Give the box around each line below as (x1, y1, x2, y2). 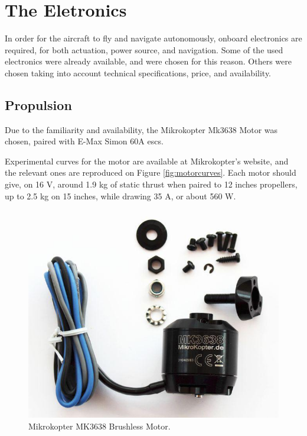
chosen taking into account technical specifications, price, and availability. (5, 66, 272, 79)
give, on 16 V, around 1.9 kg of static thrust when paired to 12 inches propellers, (5, 178, 298, 190)
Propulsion (5, 95, 72, 114)
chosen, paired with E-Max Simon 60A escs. (5, 135, 164, 147)
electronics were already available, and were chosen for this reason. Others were (5, 55, 292, 67)
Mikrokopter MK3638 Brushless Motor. (28, 419, 171, 432)
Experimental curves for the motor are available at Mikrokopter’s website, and (5, 154, 289, 167)
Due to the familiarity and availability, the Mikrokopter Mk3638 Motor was (5, 123, 278, 135)
